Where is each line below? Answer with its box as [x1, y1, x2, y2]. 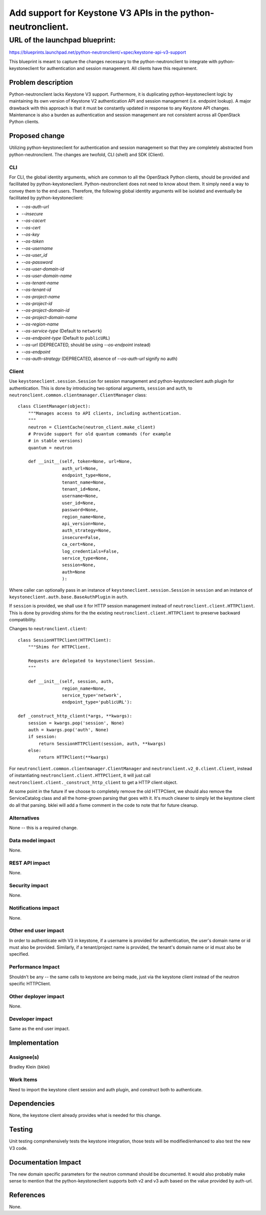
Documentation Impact [9, 1158, 81, 1166]
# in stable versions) [28, 438, 83, 444]
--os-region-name [21, 321, 59, 327]
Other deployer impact [9, 993, 65, 1000]
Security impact [9, 882, 49, 889]
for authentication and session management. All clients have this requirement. [39, 65, 198, 71]
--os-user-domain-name [21, 273, 72, 279]
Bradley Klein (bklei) [9, 1064, 50, 1070]
